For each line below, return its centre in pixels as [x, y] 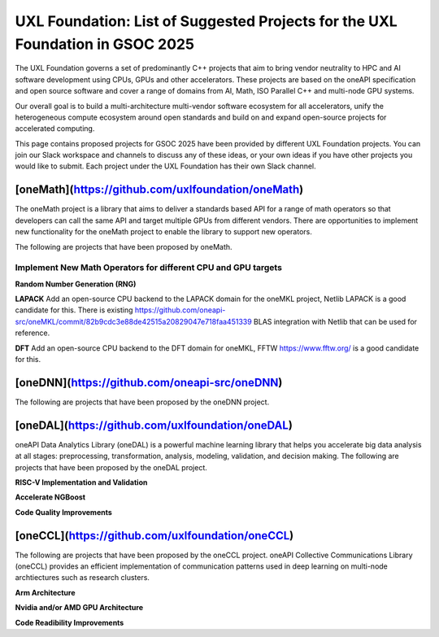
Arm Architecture [46, 592]
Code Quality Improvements [64, 512]
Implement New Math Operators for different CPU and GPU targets [148, 268]
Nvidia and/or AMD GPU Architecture [79, 608]
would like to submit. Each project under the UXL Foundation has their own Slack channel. [165, 166]
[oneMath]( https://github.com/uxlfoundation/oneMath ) [159, 190]
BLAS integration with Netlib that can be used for [335, 321]
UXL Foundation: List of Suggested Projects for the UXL [206, 21]
